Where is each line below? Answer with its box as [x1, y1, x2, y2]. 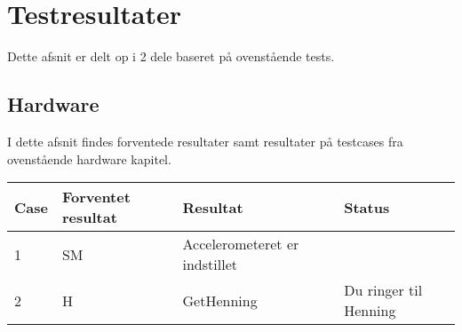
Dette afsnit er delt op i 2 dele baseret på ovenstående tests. [7, 47, 335, 66]
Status [344, 196, 390, 217]
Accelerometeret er [182, 233, 299, 255]
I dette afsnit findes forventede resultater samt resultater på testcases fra [7, 131, 403, 150]
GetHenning [182, 289, 258, 311]
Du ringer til [344, 280, 423, 301]
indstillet [182, 254, 237, 275]
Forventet [61, 186, 131, 208]
